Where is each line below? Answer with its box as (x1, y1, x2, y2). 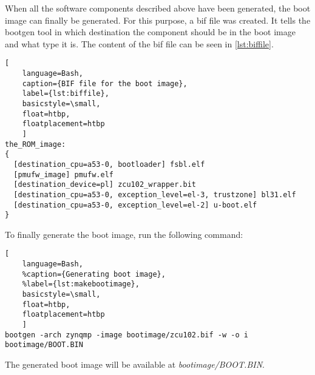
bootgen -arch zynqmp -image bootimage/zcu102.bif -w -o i (5, 330, 248, 339)
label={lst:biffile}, (22, 89, 109, 98)
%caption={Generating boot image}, (22, 269, 166, 279)
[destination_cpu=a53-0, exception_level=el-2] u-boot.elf (13, 200, 257, 209)
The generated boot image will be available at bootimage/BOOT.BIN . (5, 358, 265, 371)
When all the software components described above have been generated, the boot (5, 2, 311, 14)
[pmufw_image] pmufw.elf (13, 170, 113, 179)
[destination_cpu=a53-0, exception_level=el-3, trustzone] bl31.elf (13, 190, 296, 199)
